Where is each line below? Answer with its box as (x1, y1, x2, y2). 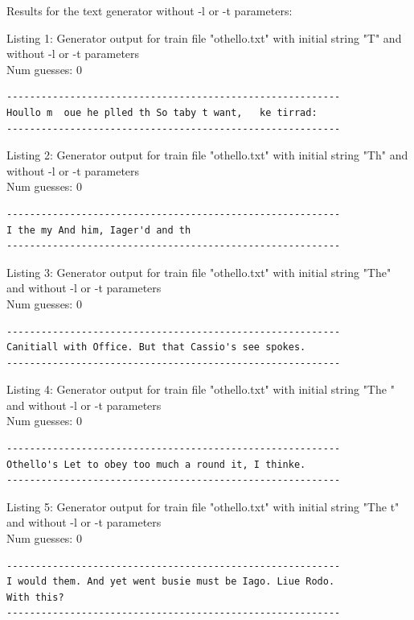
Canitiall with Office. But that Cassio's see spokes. (6, 341, 306, 353)
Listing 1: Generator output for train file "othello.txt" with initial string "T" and (6, 29, 402, 46)
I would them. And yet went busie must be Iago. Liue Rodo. (6, 576, 335, 588)
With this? (6, 591, 64, 603)
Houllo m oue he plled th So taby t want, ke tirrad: (6, 106, 318, 118)
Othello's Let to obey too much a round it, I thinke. (6, 458, 306, 470)
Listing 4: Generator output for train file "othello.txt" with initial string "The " (6, 381, 395, 398)
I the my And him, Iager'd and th (6, 224, 191, 236)
